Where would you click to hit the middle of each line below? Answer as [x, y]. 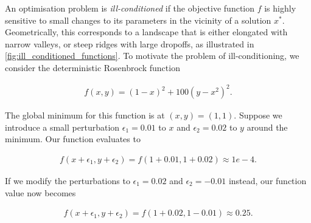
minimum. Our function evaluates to [73, 139]
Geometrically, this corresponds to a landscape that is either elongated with [146, 32]
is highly [280, 8]
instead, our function [267, 180]
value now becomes [40, 192]
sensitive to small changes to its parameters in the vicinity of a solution [138, 20]
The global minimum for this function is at [85, 115]
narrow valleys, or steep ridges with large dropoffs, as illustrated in [130, 43]
